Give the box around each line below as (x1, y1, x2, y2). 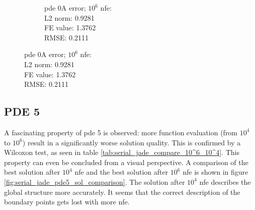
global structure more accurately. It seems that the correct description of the (4, 186, 240, 197)
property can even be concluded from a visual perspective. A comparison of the (4, 156, 248, 167)
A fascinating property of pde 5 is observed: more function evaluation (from (4, 127, 238, 137)
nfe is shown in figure (183, 167, 248, 177)
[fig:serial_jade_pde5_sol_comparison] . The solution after (4, 176, 185, 187)
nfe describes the (199, 176, 251, 187)
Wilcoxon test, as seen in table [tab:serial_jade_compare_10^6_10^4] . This (4, 147, 239, 157)
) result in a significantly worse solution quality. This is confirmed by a (22, 137, 241, 147)
